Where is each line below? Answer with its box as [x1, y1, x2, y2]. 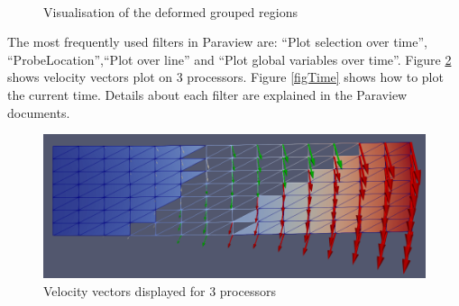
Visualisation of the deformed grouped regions [43, 2, 298, 21]
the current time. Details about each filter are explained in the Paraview [7, 85, 408, 103]
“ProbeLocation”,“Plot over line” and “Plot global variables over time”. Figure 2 [7, 49, 452, 68]
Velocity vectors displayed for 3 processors [43, 281, 276, 300]
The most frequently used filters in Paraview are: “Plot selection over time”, [7, 32, 427, 51]
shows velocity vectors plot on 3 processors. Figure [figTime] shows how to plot [7, 67, 444, 86]
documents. [7, 103, 70, 121]
